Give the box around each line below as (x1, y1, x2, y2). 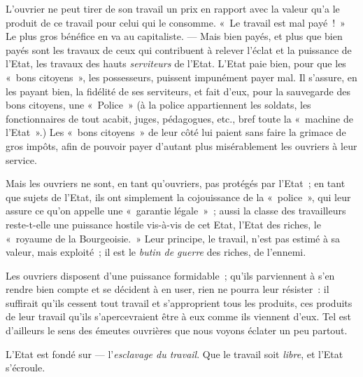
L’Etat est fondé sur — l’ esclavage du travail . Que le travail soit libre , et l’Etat (6, 346, 343, 361)
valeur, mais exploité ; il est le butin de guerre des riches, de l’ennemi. (6, 245, 306, 259)
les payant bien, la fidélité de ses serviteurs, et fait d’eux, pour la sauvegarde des (6, 83, 351, 98)
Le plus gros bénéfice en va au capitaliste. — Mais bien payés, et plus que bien (6, 29, 343, 43)
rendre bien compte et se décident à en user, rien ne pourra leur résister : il (6, 282, 329, 296)
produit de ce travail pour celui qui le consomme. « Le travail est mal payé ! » (6, 15, 346, 29)
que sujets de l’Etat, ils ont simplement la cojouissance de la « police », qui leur (6, 189, 351, 204)
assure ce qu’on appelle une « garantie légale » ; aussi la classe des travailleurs (6, 203, 346, 218)
